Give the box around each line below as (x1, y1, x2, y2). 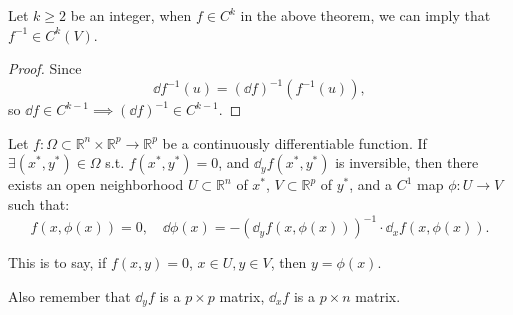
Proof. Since (8, 58, 82, 79)
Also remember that (8, 285, 131, 306)
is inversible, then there (335, 152, 479, 173)
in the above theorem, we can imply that (240, 5, 491, 25)
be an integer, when (70, 5, 192, 25)
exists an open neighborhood (8, 174, 184, 195)
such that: (8, 194, 70, 215)
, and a (349, 174, 393, 195)
